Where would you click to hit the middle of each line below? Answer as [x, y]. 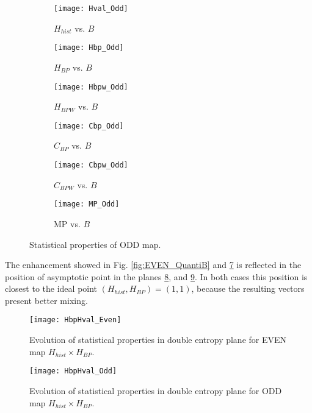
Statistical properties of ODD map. [95, 244]
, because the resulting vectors [248, 288]
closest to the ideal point [51, 288]
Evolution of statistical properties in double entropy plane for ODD [156, 390]
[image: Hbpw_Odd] [91, 87]
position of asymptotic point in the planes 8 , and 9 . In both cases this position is [156, 276]
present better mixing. [46, 300]
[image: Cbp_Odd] [89, 126]
